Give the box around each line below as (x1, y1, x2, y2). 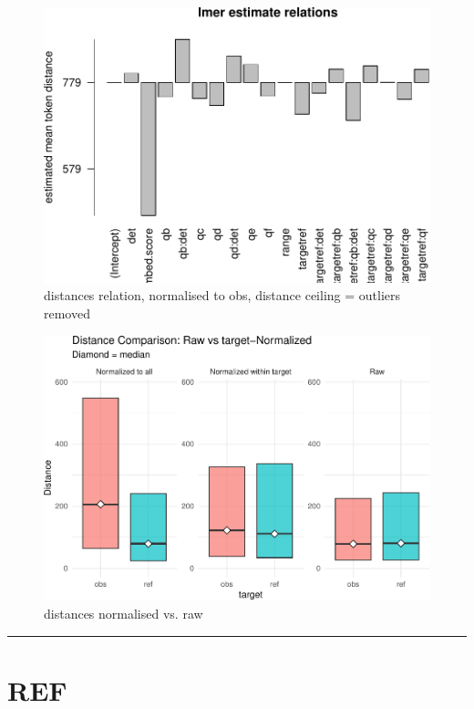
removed (44, 304, 90, 322)
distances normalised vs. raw (44, 603, 203, 622)
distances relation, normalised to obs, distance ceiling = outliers (44, 286, 401, 305)
